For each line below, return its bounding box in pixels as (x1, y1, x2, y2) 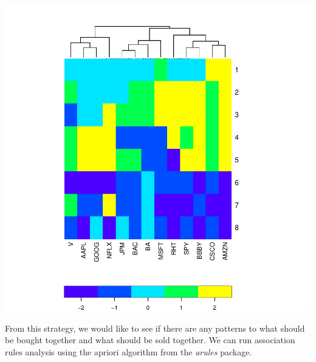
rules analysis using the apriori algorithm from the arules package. (5, 345, 252, 358)
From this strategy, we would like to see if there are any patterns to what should (5, 321, 305, 334)
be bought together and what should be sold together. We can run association (5, 333, 295, 346)
